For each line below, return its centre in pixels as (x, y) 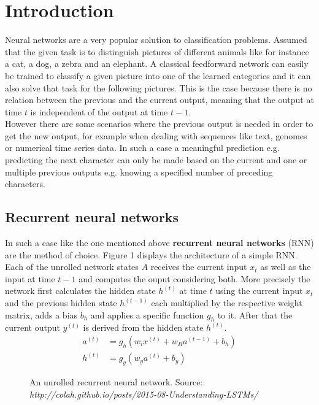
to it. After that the (255, 314)
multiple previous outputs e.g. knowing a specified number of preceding (139, 172)
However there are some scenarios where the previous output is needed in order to (159, 124)
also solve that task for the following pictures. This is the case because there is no (159, 87)
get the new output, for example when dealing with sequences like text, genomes (156, 135)
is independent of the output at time (99, 111)
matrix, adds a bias (41, 314)
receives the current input (199, 267)
